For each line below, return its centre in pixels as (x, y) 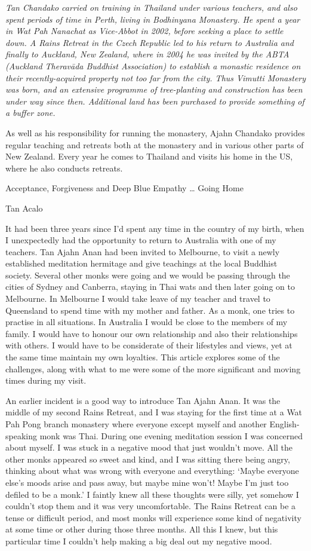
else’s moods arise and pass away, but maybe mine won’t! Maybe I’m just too (147, 482)
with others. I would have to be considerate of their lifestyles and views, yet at (149, 345)
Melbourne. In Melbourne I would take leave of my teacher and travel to (138, 299)
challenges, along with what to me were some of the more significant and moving (153, 368)
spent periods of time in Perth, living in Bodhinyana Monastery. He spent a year (153, 19)
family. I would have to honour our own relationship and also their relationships (152, 333)
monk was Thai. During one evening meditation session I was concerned (171, 435)
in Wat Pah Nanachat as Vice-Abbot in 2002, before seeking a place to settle (144, 31)
